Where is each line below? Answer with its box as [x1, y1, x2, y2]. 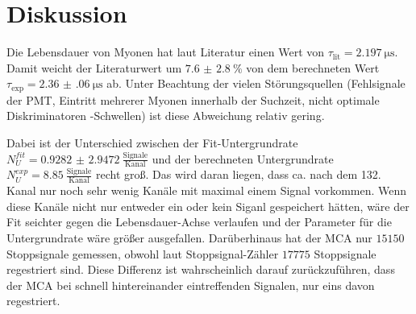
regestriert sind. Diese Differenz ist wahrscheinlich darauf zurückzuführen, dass [6, 261, 395, 278]
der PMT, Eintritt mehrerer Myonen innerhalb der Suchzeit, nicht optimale [6, 91, 380, 108]
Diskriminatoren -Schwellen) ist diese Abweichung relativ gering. [6, 107, 325, 124]
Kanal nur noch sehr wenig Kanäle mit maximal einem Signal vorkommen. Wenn [6, 182, 407, 199]
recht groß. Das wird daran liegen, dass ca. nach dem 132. [95, 166, 381, 183]
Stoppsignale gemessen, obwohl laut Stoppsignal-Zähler [6, 245, 279, 262]
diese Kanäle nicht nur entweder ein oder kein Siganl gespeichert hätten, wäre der [6, 197, 410, 214]
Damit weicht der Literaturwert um [6, 59, 182, 76]
